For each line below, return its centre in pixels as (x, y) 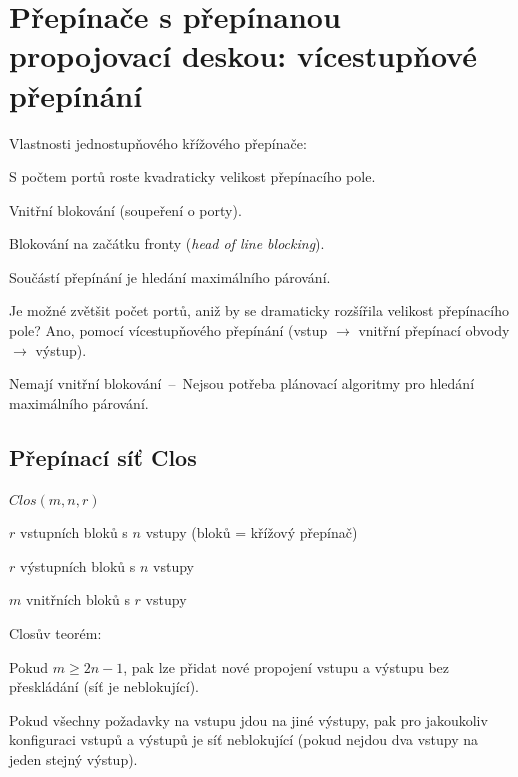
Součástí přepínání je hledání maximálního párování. (170, 276)
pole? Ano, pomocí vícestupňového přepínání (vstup (168, 330)
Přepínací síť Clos (103, 456)
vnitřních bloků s (77, 599)
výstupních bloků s (77, 565)
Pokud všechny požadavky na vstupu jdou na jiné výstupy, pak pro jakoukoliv (248, 719)
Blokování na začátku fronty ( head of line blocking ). (167, 243)
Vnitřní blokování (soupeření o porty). (125, 209)
